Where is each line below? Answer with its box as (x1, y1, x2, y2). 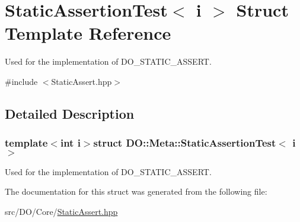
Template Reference (5, 21, 171, 45)
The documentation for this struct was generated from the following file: (5, 185, 267, 198)
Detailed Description (5, 104, 135, 122)
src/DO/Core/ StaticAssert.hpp (5, 205, 118, 217)
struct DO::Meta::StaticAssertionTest (93, 135, 276, 150)
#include (5, 75, 38, 87)
